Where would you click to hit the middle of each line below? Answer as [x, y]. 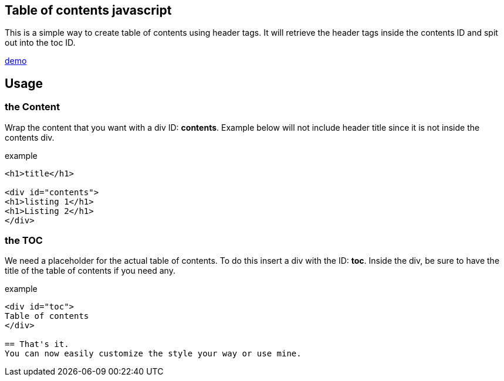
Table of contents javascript [88, 10]
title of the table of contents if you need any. [90, 271]
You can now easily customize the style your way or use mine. [153, 354]
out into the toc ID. [40, 43]
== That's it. [37, 344]
